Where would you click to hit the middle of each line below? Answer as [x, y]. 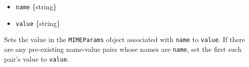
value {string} [38, 23]
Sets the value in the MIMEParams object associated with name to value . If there [125, 39]
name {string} [36, 6]
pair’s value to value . [37, 58]
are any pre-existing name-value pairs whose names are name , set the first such [123, 49]
